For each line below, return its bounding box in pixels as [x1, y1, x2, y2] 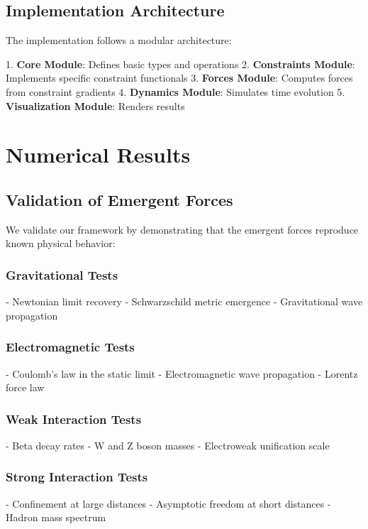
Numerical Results [6, 140, 191, 169]
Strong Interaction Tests [6, 468, 148, 486]
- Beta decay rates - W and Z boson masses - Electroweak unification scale [6, 437, 330, 452]
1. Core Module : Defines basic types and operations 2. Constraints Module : [6, 56, 355, 71]
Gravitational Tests [6, 266, 118, 283]
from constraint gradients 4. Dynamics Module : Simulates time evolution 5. [6, 84, 345, 99]
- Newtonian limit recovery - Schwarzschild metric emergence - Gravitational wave [6, 294, 363, 309]
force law [6, 380, 45, 395]
